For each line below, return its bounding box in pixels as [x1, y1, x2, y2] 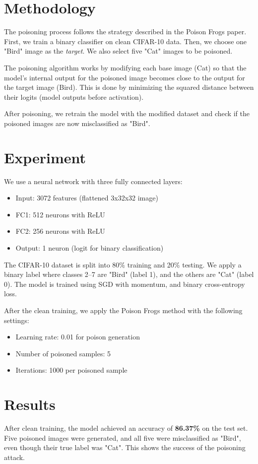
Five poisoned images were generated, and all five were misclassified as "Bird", [4, 432, 241, 443]
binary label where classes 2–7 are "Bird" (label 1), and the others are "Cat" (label [4, 269, 254, 279]
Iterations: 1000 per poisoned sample [15, 365, 128, 375]
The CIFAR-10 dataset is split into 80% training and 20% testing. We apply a [4, 259, 242, 269]
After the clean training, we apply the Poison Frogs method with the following [4, 305, 243, 315]
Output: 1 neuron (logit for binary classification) [15, 242, 164, 253]
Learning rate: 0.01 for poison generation [15, 331, 140, 342]
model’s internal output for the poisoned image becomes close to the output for [4, 72, 245, 82]
